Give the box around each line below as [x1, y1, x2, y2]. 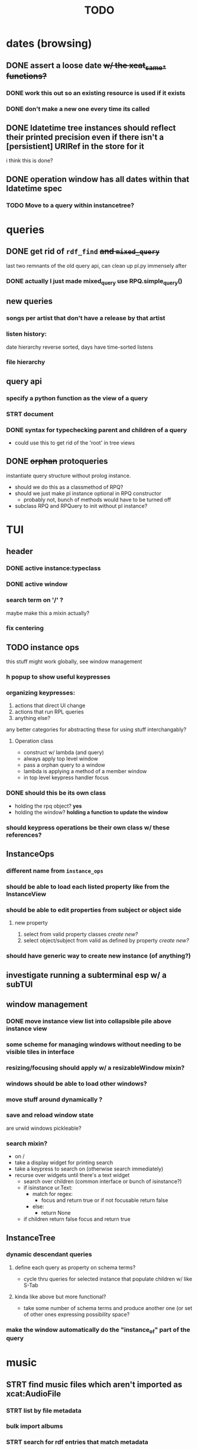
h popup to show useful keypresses [6, 673, 111, 681]
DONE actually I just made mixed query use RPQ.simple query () [6, 277, 183, 286]
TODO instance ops [6, 642, 80, 652]
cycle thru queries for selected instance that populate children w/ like [23, 1275, 193, 1282]
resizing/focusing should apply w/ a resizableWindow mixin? [6, 1064, 185, 1072]
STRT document [6, 410, 54, 418]
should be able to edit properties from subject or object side [6, 906, 182, 914]
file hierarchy [6, 358, 46, 367]
